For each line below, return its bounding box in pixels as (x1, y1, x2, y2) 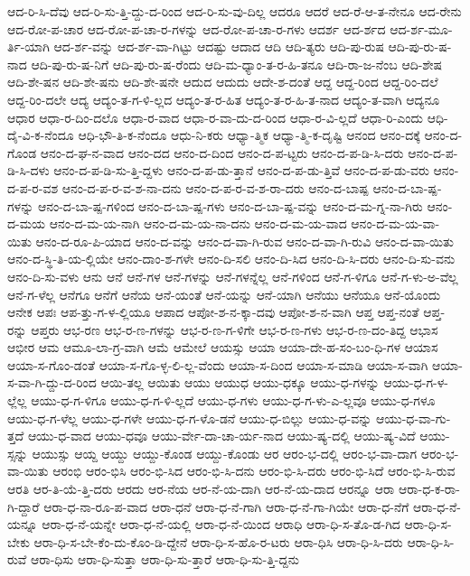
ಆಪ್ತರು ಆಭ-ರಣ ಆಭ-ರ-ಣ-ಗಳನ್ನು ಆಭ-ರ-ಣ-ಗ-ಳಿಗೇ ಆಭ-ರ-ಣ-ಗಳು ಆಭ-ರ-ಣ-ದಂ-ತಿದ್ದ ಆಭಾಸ (31, 320, 438, 339)
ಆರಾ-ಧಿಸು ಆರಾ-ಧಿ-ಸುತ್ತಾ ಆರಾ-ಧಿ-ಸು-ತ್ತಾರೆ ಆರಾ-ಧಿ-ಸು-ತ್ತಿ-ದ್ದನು (31, 550, 299, 569)
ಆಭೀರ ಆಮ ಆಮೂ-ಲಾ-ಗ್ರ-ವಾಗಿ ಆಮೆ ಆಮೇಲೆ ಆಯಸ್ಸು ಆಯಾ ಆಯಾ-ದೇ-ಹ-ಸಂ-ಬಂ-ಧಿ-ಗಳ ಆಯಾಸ (7, 338, 438, 357)
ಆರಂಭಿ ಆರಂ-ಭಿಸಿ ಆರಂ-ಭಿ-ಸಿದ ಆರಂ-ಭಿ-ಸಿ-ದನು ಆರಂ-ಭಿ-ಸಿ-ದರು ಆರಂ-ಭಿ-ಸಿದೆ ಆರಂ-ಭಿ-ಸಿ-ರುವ (52, 461, 456, 480)
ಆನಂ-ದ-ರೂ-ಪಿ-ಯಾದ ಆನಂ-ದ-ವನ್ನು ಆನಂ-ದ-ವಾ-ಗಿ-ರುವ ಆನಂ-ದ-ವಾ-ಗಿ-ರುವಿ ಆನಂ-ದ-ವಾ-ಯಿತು (35, 231, 454, 250)
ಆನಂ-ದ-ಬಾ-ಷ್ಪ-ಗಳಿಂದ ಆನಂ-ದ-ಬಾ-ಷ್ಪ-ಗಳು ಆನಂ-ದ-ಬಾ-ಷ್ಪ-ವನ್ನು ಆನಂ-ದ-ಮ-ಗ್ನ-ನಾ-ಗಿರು (37, 196, 423, 215)
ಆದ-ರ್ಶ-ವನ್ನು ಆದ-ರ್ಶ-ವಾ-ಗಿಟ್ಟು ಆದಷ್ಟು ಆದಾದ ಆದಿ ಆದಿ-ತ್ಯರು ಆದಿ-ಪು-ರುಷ (53, 37, 384, 56)
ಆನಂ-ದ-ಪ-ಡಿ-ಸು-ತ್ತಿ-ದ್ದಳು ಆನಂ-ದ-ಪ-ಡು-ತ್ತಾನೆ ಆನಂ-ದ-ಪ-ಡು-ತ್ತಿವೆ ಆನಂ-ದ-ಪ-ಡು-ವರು (53, 161, 429, 180)
